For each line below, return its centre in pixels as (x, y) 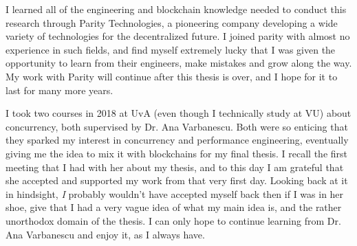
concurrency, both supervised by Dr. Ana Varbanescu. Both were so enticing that (177, 126)
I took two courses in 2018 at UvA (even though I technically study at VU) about (178, 113)
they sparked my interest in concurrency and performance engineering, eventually (177, 140)
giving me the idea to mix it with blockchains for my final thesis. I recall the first (177, 153)
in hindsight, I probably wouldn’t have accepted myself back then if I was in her (175, 193)
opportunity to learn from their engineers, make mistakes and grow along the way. (179, 63)
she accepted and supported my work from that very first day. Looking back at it (177, 180)
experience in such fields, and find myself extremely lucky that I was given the (171, 49)
